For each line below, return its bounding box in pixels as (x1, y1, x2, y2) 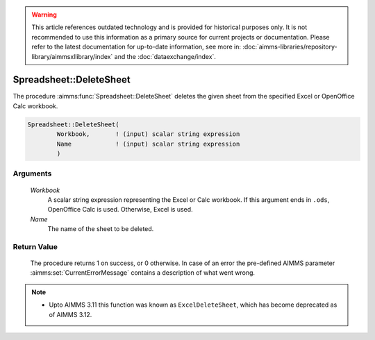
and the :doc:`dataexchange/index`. (114, 52, 217, 60)
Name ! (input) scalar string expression (56, 139, 240, 148)
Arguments (12, 169, 52, 178)
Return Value (12, 241, 58, 251)
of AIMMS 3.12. (49, 310, 92, 318)
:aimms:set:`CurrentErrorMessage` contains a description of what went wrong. (30, 269, 256, 277)
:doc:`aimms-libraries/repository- (242, 42, 337, 51)
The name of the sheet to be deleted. (47, 225, 154, 233)
